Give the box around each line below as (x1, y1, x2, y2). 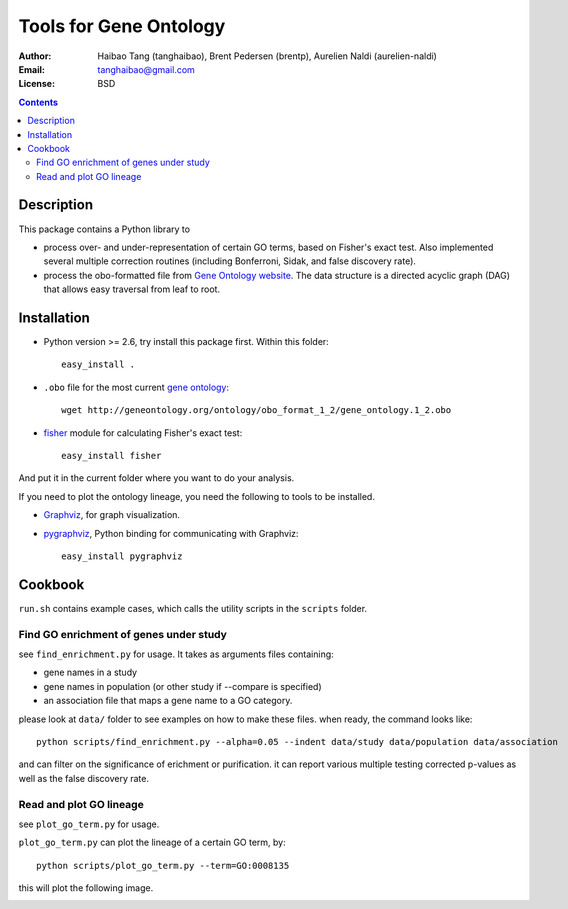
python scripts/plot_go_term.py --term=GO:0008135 (36, 860, 290, 871)
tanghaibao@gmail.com (97, 63, 195, 75)
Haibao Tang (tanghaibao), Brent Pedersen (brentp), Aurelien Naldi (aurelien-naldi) (97, 50, 437, 62)
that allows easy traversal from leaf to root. (43, 283, 220, 295)
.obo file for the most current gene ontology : (43, 381, 230, 393)
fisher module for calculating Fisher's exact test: (43, 426, 243, 439)
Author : (18, 50, 52, 62)
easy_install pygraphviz (61, 550, 183, 562)
